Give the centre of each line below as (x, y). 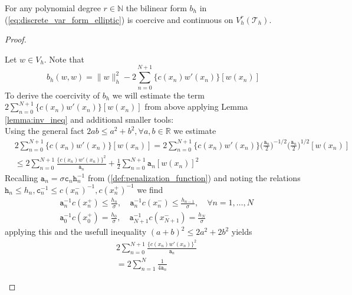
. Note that (64, 59)
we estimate (195, 131)
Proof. (16, 39)
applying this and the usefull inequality (76, 232)
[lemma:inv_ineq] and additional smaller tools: (89, 119)
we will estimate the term (158, 95)
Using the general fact (45, 131)
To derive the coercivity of (52, 95)
